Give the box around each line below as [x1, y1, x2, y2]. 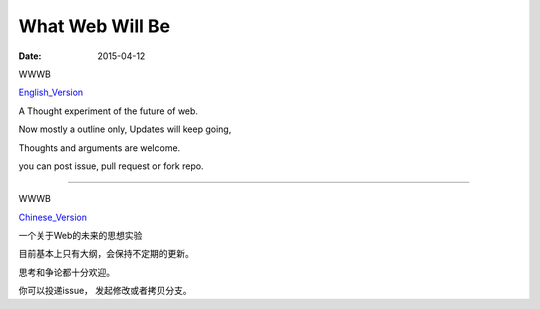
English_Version [18, 86, 84, 99]
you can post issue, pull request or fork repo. [18, 160, 204, 172]
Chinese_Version [18, 211, 87, 223]
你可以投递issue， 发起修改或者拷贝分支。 [18, 285, 192, 297]
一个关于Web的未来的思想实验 [18, 230, 143, 242]
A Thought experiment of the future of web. [18, 105, 199, 117]
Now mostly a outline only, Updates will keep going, [18, 123, 232, 135]
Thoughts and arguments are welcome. [18, 141, 181, 154]
